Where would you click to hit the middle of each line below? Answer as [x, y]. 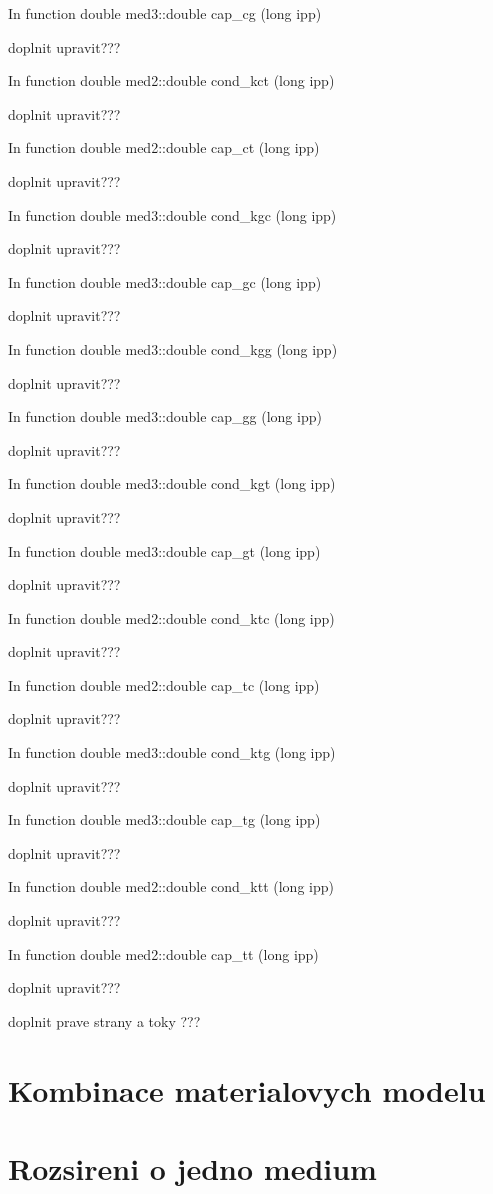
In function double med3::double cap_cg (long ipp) [165, 13]
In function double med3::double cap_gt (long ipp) [164, 550]
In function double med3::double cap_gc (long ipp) [165, 281]
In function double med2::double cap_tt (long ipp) [163, 953]
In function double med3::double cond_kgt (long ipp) [172, 483]
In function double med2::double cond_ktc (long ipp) [171, 617]
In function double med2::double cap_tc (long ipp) [164, 684]
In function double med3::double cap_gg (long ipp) [165, 416]
